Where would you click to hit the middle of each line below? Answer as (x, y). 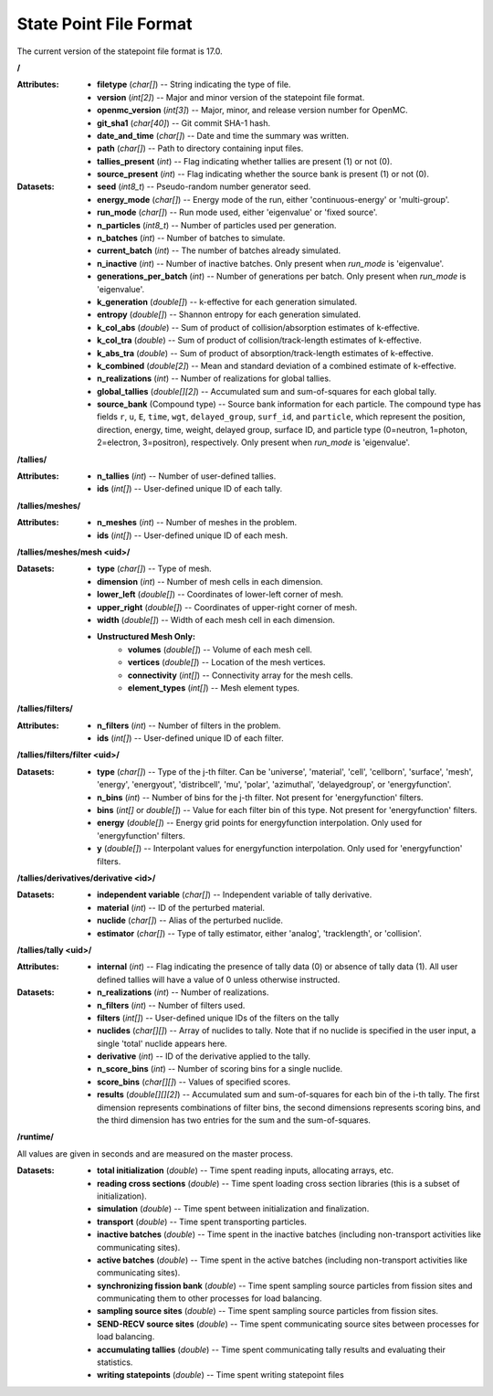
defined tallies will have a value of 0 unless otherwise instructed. (219, 979)
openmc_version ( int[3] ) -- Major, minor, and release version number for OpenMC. (252, 111)
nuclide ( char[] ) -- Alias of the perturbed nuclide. (190, 920)
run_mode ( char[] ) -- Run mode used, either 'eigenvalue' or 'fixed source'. (237, 212)
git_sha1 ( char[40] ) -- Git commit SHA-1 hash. (184, 122)
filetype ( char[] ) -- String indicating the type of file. (194, 85)
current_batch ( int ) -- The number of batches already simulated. (219, 250)
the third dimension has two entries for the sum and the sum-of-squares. (234, 1120)
